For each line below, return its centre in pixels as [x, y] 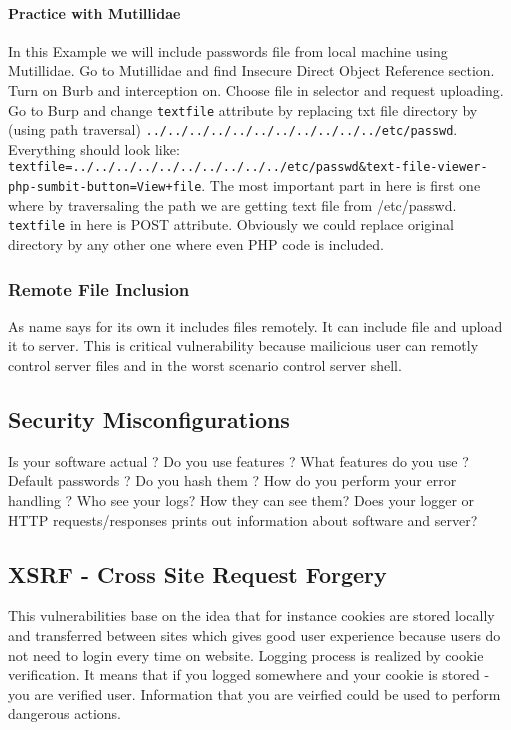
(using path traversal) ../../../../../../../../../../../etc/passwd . [233, 129]
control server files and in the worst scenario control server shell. [205, 365]
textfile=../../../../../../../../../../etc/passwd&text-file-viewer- [248, 167]
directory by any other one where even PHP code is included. [196, 244]
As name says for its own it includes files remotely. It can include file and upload [255, 325]
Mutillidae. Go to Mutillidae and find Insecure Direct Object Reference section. [251, 70]
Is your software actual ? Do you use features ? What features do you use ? [238, 460]
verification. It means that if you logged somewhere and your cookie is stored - [249, 674]
